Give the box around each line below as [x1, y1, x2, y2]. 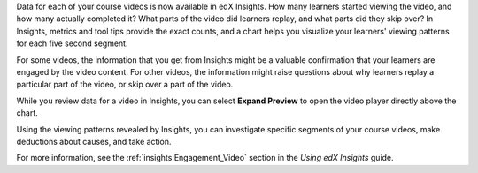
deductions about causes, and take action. [16, 136, 172, 147]
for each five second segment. [16, 38, 128, 49]
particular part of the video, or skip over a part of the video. [16, 79, 234, 90]
